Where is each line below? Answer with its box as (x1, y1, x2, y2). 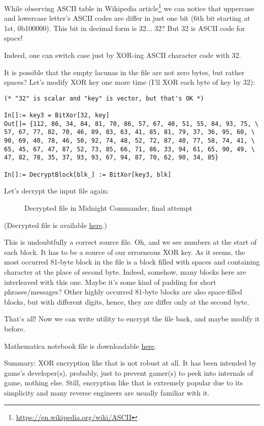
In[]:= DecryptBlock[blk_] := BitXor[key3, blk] (4, 171, 172, 178)
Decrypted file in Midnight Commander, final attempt (24, 202, 192, 213)
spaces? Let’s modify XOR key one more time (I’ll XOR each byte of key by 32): (4, 77, 255, 87)
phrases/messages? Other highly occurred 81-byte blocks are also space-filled (4, 286, 242, 297)
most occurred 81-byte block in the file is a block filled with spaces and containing (4, 256, 260, 267)
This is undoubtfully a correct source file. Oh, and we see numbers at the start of (4, 237, 257, 247)
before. (4, 323, 25, 334)
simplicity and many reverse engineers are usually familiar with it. (4, 387, 210, 398)
